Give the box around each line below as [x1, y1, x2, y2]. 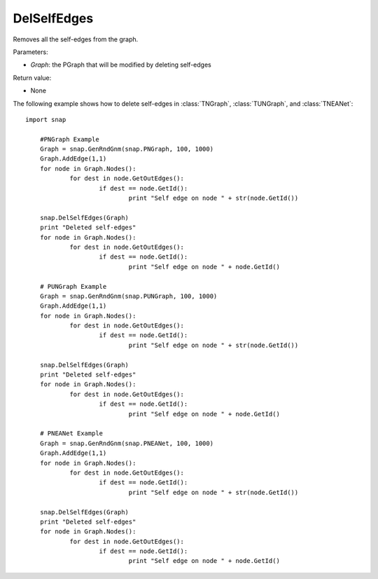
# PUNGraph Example [39, 282, 107, 290]
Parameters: [13, 48, 48, 56]
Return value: [13, 74, 52, 82]
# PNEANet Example [39, 430, 104, 437]
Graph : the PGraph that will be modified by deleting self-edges [30, 60, 211, 69]
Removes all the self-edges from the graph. [13, 35, 139, 43]
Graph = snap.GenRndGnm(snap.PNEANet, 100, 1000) [39, 439, 213, 447]
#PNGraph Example [39, 135, 99, 143]
